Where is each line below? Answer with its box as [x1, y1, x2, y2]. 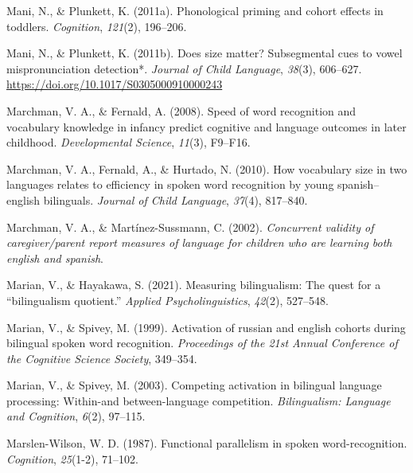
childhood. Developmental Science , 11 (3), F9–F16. [6, 134, 251, 150]
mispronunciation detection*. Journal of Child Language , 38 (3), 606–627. [6, 60, 362, 76]
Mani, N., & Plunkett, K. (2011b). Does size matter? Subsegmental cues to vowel [6, 45, 403, 61]
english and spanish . [6, 249, 103, 266]
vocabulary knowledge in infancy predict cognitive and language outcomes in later [6, 118, 407, 135]
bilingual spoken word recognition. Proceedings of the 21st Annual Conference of [6, 334, 398, 351]
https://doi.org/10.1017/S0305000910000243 [6, 76, 223, 92]
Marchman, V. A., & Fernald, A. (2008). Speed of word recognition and [6, 102, 357, 119]
